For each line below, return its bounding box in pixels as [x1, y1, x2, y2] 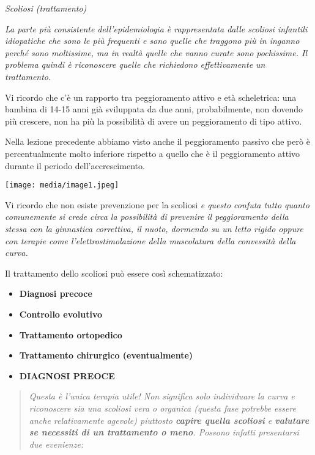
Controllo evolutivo [19, 307, 102, 320]
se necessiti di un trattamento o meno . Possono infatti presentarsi [29, 426, 299, 439]
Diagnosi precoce [19, 287, 92, 300]
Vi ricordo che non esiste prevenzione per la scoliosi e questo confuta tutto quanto [5, 198, 309, 211]
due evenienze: [29, 437, 84, 450]
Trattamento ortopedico [19, 328, 122, 341]
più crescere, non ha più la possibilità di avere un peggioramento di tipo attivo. [5, 114, 302, 127]
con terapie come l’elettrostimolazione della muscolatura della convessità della [5, 234, 296, 247]
